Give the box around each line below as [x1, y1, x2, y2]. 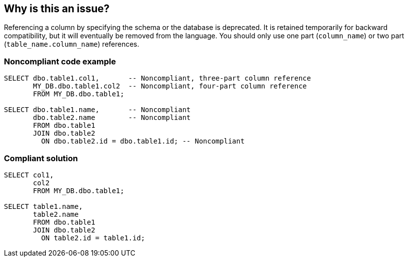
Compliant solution [4, 153, 78, 163]
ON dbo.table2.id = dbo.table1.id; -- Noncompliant [41, 137, 245, 145]
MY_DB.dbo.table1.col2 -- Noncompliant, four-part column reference [33, 82, 307, 90]
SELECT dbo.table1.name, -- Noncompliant [4, 106, 191, 114]
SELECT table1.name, [4, 202, 83, 210]
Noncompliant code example [4, 56, 116, 66]
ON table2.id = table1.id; [41, 233, 145, 242]
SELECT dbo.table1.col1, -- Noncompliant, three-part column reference [4, 74, 311, 83]
